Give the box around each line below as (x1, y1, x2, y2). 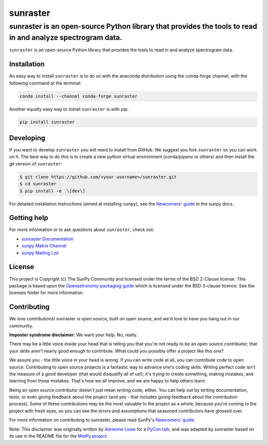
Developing (9, 134, 46, 142)
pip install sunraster (19, 119, 75, 125)
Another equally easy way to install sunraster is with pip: (9, 106, 129, 112)
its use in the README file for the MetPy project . (9, 433, 108, 439)
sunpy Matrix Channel (21, 243, 67, 249)
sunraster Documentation (21, 236, 74, 242)
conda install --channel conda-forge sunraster (19, 93, 137, 99)
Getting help (9, 214, 48, 222)
